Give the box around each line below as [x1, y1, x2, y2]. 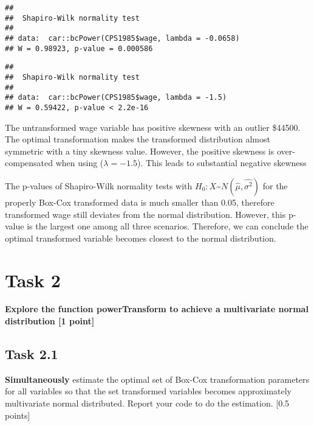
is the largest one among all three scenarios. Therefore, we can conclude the [27, 220, 309, 232]
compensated [5, 156, 53, 169]
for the [262, 179, 288, 192]
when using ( [55, 156, 104, 169]
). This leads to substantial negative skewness [137, 156, 307, 169]
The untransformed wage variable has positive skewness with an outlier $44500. [5, 120, 301, 133]
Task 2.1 [5, 344, 58, 363]
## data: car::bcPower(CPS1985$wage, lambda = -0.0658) [5, 33, 240, 43]
